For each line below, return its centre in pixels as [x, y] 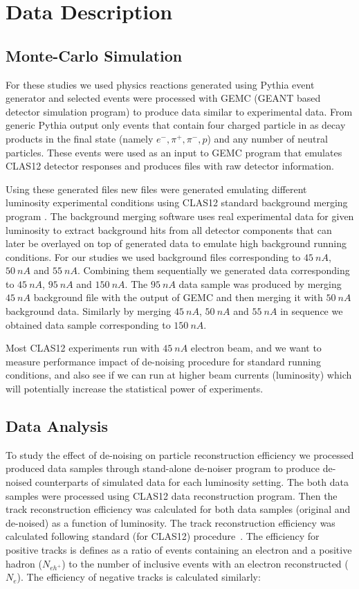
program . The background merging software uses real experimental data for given [180, 216]
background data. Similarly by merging [89, 311]
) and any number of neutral [267, 138]
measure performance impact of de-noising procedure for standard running [163, 361]
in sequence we [312, 311]
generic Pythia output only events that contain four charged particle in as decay [176, 125]
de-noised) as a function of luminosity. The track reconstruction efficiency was [171, 522]
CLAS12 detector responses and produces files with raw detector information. [170, 166]
